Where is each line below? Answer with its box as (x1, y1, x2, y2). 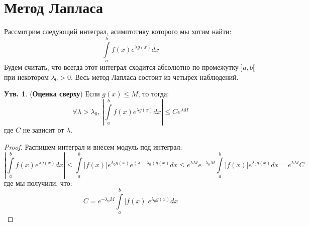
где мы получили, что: (4, 178, 72, 188)
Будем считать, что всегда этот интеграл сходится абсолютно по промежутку (4, 61, 239, 72)
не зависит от (23, 125, 64, 135)
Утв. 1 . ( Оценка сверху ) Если (4, 88, 100, 99)
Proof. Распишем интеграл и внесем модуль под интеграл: (4, 142, 182, 152)
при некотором (4, 71, 49, 82)
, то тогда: (138, 88, 169, 99)
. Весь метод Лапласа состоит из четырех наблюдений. (70, 71, 239, 82)
